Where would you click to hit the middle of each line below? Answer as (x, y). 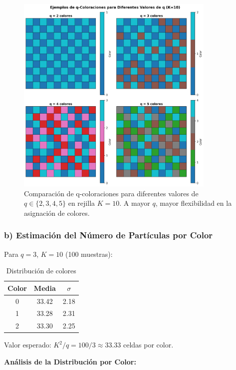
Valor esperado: (28, 345)
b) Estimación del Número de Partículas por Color (109, 235)
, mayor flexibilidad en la (194, 203)
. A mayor (135, 203)
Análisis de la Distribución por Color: (70, 361)
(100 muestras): (89, 254)
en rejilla (82, 203)
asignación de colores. (57, 213)
